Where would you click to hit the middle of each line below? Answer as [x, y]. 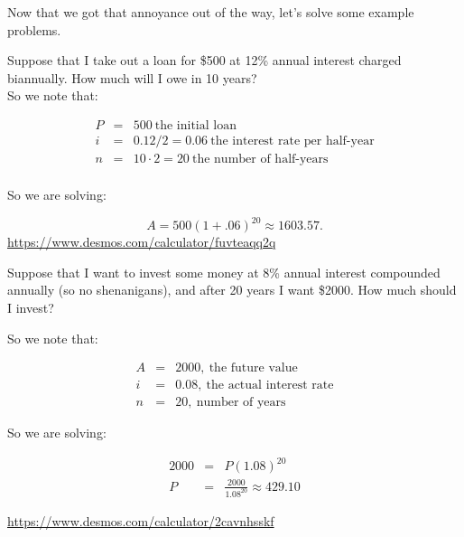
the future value [253, 368]
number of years [241, 403]
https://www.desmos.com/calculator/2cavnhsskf [141, 520]
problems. [34, 29]
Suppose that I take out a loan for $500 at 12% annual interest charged [204, 60]
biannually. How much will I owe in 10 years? [132, 77]
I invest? [31, 307]
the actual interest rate [270, 386]
